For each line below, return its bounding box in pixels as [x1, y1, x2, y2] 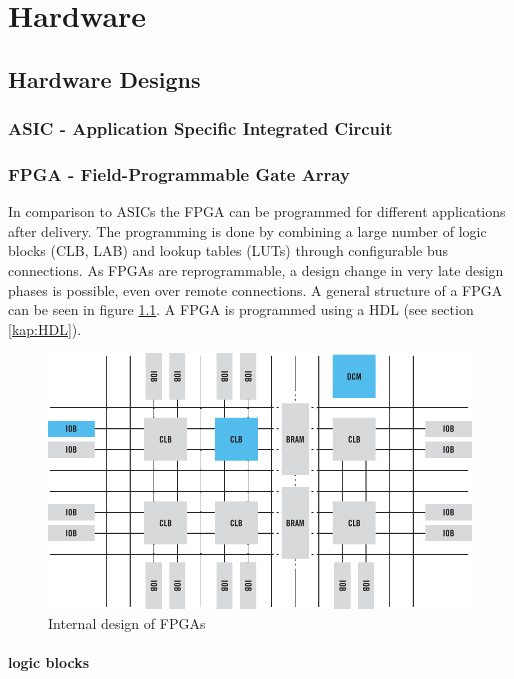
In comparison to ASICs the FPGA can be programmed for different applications [8, 201, 506, 222]
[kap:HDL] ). [8, 318, 82, 339]
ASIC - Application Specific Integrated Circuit [8, 116, 393, 141]
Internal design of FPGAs [48, 612, 206, 633]
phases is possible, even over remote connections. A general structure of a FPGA [8, 279, 503, 300]
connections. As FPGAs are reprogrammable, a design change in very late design [8, 260, 504, 280]
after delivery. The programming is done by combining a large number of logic [8, 220, 487, 241]
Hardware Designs [8, 63, 201, 94]
